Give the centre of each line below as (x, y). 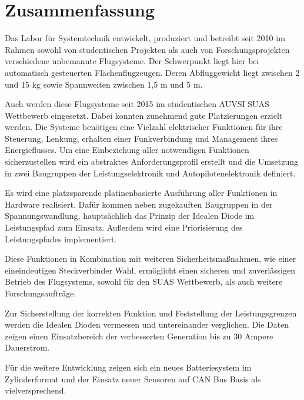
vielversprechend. (36, 390)
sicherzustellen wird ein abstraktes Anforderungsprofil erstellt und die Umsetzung (151, 161)
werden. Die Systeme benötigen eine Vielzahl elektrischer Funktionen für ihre (144, 127)
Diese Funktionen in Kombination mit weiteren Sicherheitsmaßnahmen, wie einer (151, 259)
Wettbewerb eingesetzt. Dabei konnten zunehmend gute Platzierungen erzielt (144, 115)
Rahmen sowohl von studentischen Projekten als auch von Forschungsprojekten (147, 49)
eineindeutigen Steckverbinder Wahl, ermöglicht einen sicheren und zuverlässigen (150, 270)
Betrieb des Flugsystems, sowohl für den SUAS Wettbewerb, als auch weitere (144, 281)
